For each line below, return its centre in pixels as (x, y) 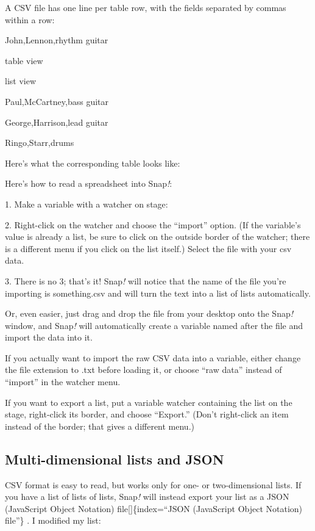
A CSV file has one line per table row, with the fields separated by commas (146, 7)
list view (21, 81)
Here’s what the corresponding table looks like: (93, 163)
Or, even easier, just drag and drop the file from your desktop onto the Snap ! (149, 313)
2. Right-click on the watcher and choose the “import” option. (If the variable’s (153, 224)
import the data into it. (49, 337)
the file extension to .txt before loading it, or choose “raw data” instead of (143, 370)
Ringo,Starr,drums (40, 143)
